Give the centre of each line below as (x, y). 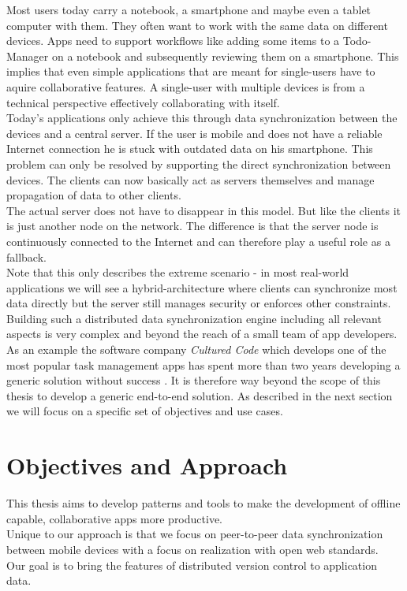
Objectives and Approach (147, 465)
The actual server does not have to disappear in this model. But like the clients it (203, 210)
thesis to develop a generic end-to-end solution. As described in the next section (200, 395)
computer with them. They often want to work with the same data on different (197, 25)
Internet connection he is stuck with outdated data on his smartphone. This (190, 149)
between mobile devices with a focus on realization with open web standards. (192, 549)
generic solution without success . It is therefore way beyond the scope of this (194, 380)
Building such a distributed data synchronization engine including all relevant (194, 318)
